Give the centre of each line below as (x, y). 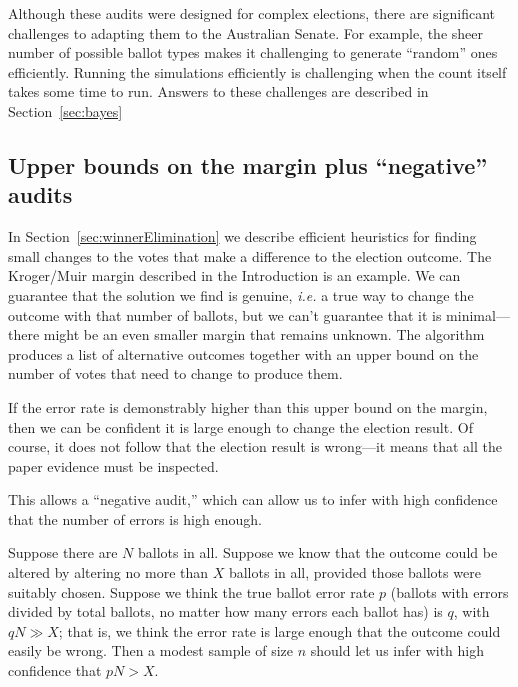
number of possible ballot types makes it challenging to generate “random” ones (253, 52)
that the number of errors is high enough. (135, 518)
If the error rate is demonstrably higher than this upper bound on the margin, (248, 406)
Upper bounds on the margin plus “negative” (248, 164)
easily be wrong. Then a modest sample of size (150, 650)
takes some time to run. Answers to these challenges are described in (218, 91)
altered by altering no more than (108, 572)
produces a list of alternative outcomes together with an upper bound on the (243, 353)
